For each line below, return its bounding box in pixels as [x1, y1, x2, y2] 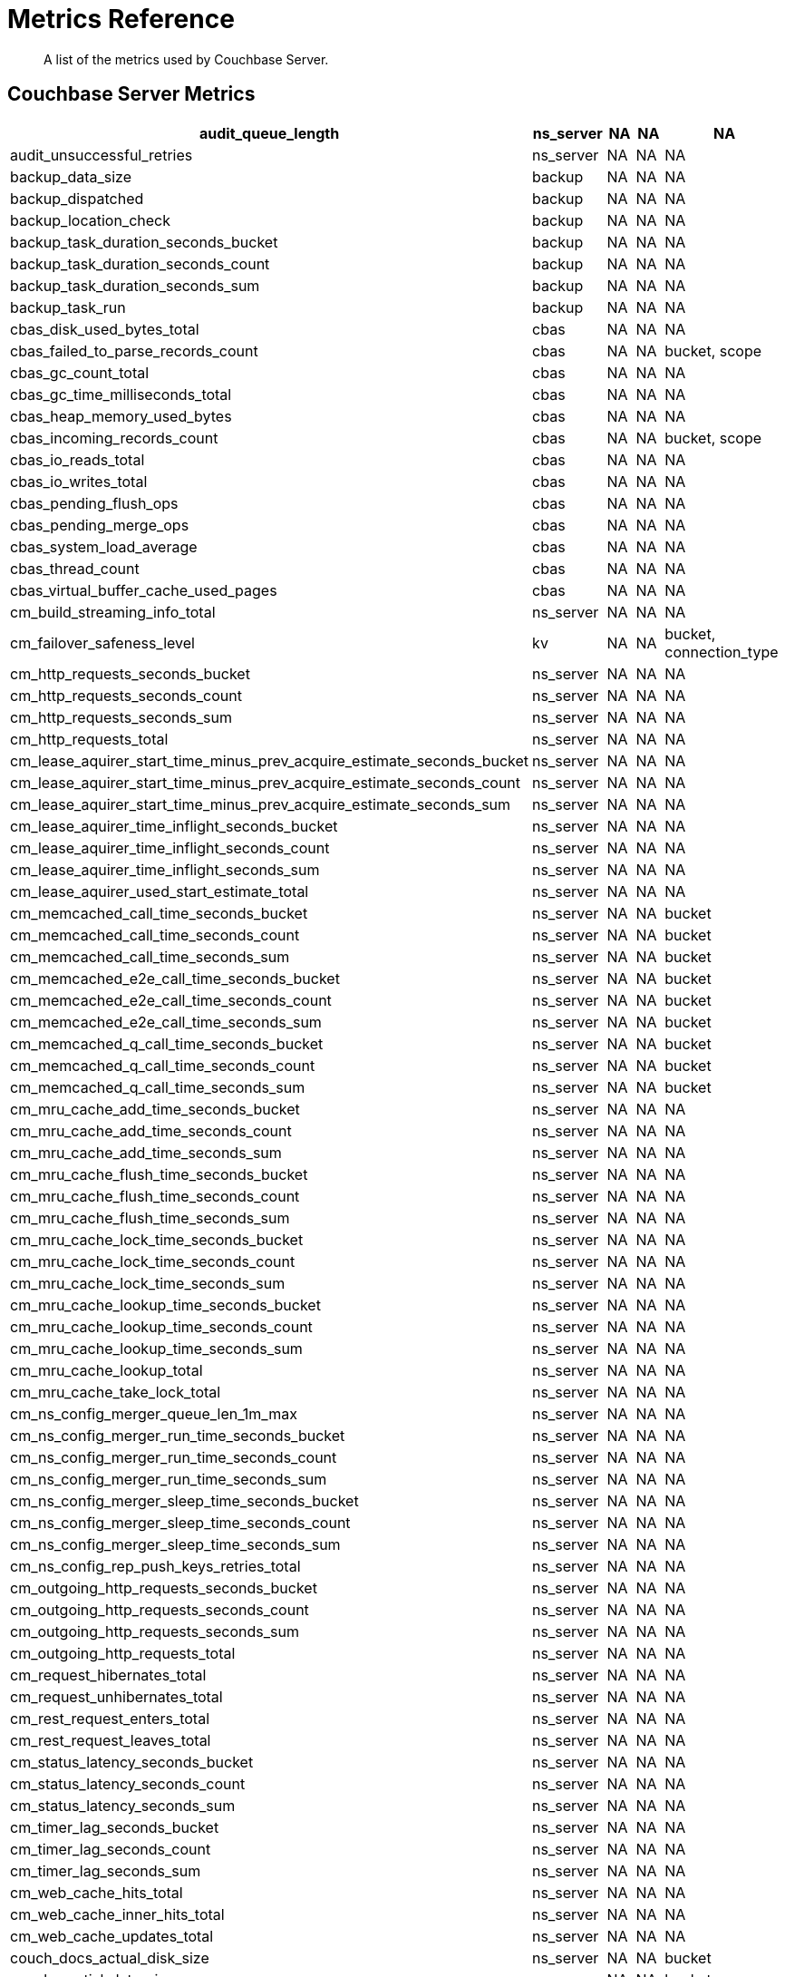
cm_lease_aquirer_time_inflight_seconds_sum [10, 860, 320, 879]
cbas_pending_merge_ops [10, 515, 189, 534]
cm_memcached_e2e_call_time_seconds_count [10, 990, 332, 1009]
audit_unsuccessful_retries [10, 145, 193, 164]
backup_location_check [10, 210, 171, 229]
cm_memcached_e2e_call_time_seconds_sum [10, 1012, 322, 1031]
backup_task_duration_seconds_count [10, 254, 270, 273]
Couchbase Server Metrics [7, 83, 256, 106]
